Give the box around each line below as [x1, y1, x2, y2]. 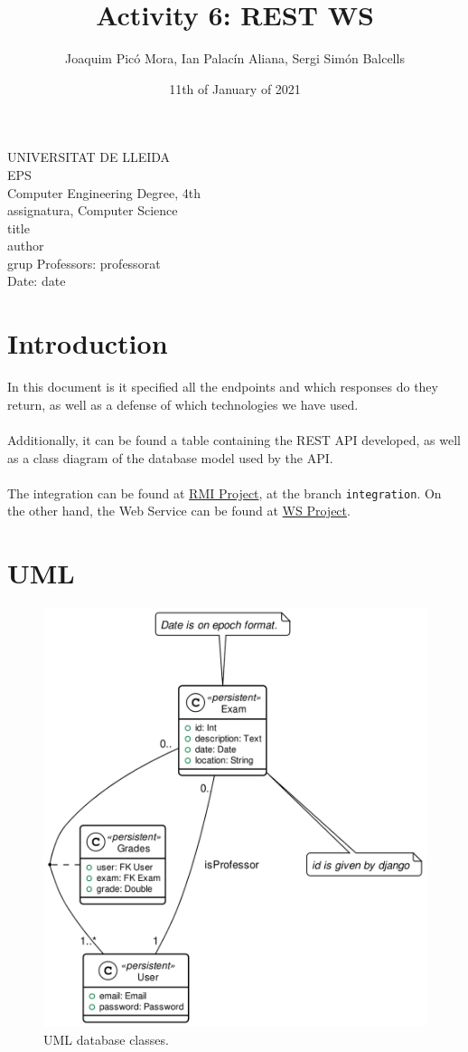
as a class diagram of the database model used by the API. [7, 448, 333, 467]
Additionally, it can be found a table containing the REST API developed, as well [7, 430, 461, 449]
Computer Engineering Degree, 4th [7, 183, 201, 202]
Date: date [7, 271, 66, 290]
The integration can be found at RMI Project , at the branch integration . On [7, 483, 442, 502]
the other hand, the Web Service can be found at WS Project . [7, 501, 351, 520]
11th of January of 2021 [169, 79, 301, 98]
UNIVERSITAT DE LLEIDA [7, 147, 171, 166]
